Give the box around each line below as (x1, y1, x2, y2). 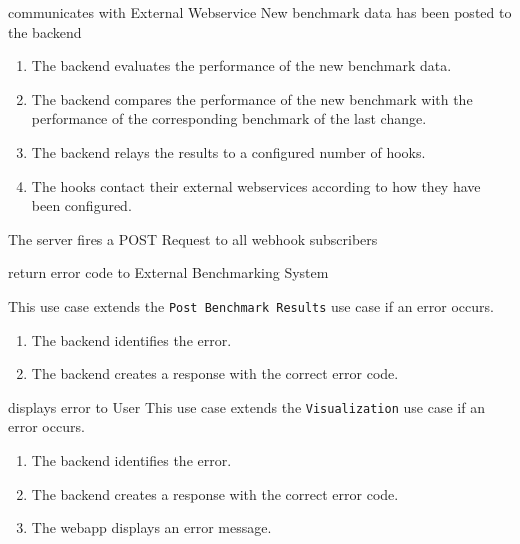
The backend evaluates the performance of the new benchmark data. (31, 55, 452, 76)
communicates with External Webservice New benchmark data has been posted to (8, 2, 512, 22)
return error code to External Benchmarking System (8, 262, 329, 283)
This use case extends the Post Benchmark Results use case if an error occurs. (8, 295, 494, 316)
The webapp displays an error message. (31, 517, 272, 538)
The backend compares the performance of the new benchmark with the (31, 88, 473, 109)
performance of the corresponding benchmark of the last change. (31, 108, 427, 129)
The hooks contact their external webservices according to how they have (31, 175, 481, 196)
